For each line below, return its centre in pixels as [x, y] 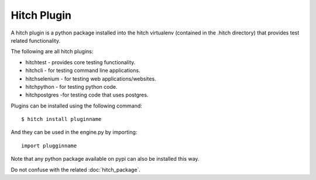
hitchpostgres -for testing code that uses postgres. [87, 95]
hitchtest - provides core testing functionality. [80, 62]
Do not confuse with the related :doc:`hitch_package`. [75, 169]
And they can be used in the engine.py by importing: [74, 132]
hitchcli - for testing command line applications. [83, 71]
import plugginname [49, 146]
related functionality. [36, 40]
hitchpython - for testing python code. [71, 86]
